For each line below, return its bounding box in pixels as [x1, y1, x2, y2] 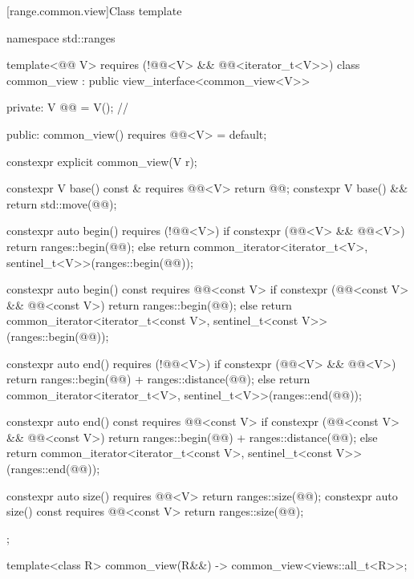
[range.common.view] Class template [6, 2, 182, 18]
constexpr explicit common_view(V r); [6, 152, 197, 169]
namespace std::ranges [6, 29, 116, 46]
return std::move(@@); [6, 195, 117, 212]
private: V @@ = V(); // [6, 99, 129, 115]
